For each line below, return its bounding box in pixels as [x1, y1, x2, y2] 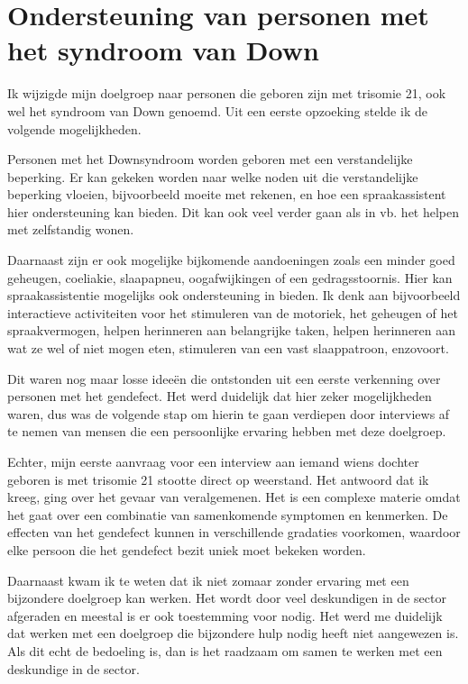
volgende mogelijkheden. [7, 119, 142, 138]
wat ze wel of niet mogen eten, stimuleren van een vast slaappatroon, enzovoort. [7, 339, 449, 358]
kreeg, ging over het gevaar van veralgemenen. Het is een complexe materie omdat [7, 488, 461, 506]
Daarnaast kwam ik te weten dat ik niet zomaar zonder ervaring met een [7, 570, 409, 589]
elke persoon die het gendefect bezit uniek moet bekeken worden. [7, 540, 366, 559]
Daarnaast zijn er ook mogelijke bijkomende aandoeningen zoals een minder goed [7, 251, 455, 269]
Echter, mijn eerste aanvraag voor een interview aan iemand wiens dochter [7, 452, 419, 470]
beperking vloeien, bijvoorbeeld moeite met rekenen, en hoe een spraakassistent [7, 185, 446, 204]
